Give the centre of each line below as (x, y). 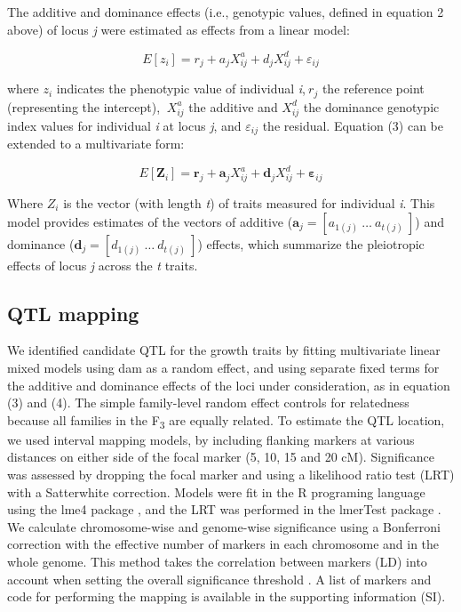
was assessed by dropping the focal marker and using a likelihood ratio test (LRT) (231, 475)
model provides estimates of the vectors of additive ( (150, 221)
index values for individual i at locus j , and (124, 125)
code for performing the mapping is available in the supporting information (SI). (227, 596)
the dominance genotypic (371, 106)
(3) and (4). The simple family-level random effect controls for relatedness (208, 403)
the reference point (373, 89)
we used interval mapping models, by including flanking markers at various (211, 439)
